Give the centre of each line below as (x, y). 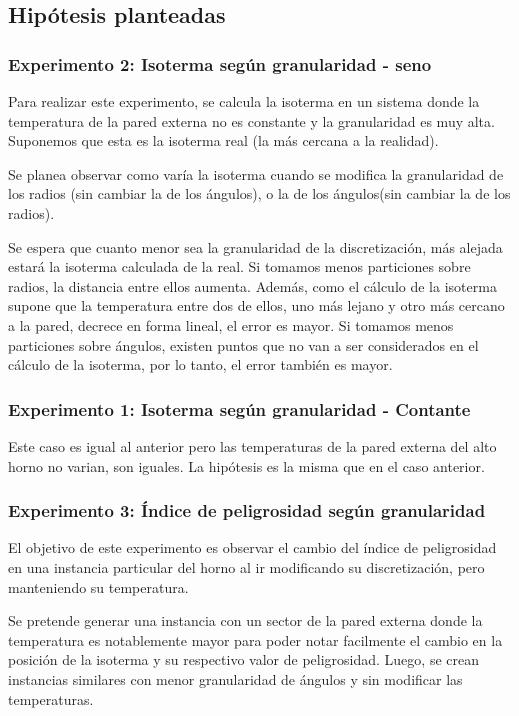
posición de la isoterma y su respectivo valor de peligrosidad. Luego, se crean (243, 659)
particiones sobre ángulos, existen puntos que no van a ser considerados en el (243, 344)
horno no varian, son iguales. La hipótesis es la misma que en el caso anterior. (246, 465)
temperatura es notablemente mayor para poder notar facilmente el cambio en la (255, 639)
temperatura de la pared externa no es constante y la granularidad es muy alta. (251, 120)
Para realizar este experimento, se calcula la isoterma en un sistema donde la (244, 101)
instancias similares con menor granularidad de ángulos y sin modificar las (235, 678)
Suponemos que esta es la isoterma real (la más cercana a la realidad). (223, 140)
